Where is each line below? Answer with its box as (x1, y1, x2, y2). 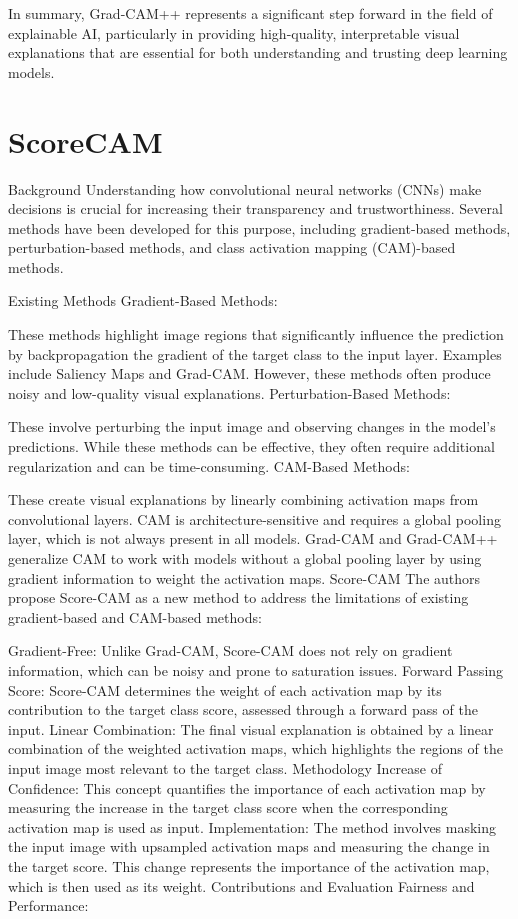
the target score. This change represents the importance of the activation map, (8, 855, 490, 876)
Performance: (8, 895, 89, 916)
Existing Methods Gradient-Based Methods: (8, 290, 278, 311)
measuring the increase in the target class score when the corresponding (8, 797, 448, 818)
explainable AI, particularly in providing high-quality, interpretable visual (8, 22, 460, 43)
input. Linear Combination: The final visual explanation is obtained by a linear (8, 718, 494, 739)
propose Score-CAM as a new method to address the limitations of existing (8, 587, 469, 608)
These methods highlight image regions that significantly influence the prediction (8, 324, 504, 345)
